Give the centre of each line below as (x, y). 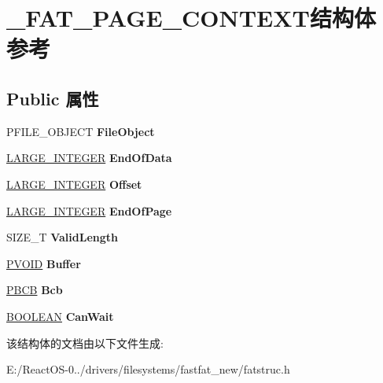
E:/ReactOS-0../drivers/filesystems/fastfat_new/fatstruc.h (148, 369)
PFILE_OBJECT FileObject (81, 131)
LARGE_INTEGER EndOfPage (89, 210)
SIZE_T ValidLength (62, 237)
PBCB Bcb (35, 290)
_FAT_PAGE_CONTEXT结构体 (191, 18)
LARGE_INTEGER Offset (74, 184)
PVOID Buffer (44, 263)
